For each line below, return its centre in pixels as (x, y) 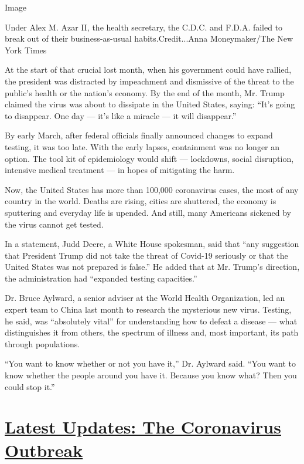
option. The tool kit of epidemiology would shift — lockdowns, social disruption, (149, 158)
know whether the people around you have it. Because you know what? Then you (151, 375)
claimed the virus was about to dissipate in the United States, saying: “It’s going (150, 104)
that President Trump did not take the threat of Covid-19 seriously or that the (146, 255)
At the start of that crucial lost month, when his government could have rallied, (148, 70)
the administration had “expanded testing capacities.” (101, 278)
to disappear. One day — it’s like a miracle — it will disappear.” (121, 115)
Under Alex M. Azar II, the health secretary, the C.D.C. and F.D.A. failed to (144, 27)
